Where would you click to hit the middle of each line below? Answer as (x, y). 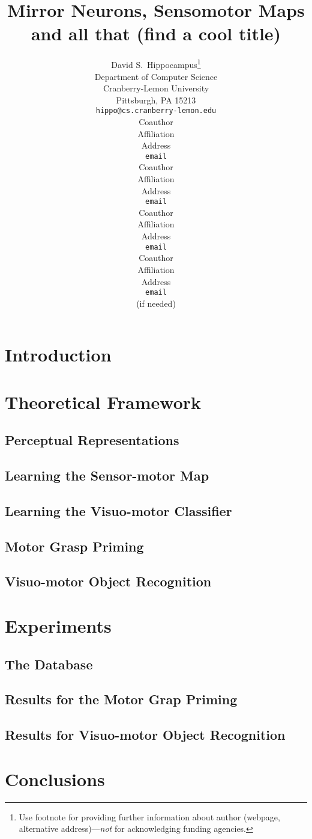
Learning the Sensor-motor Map (107, 475)
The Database (49, 664)
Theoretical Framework (103, 401)
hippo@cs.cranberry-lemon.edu (156, 111)
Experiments (58, 625)
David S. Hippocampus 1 (156, 63)
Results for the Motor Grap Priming (121, 699)
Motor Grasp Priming (74, 546)
